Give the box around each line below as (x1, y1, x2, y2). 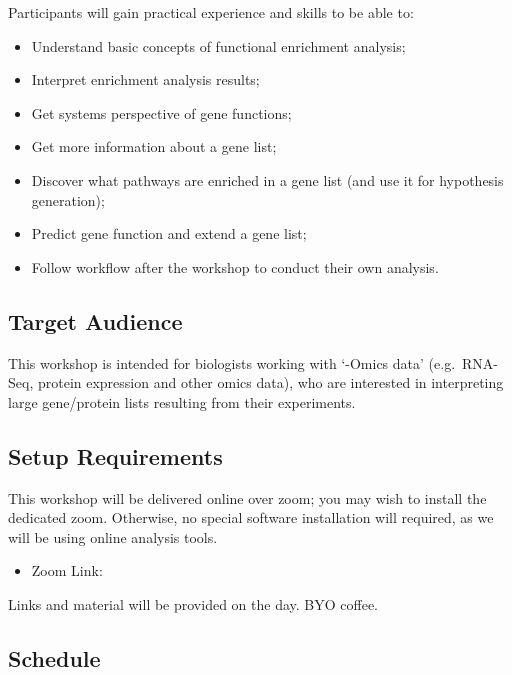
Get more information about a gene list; (31, 136, 277, 157)
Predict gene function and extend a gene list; (31, 223, 307, 244)
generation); (31, 189, 105, 210)
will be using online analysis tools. (8, 526, 218, 547)
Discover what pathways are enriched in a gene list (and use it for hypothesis (31, 169, 504, 190)
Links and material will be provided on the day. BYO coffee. (8, 593, 378, 614)
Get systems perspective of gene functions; (31, 102, 292, 123)
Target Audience (8, 305, 183, 336)
